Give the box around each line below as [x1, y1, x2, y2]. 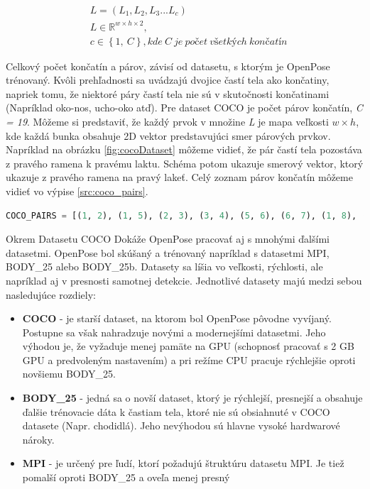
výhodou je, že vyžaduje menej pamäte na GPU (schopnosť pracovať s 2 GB [22, 339, 354, 353]
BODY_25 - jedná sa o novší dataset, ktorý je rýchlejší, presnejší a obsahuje [22, 390, 363, 405]
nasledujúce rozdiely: [6, 287, 96, 302]
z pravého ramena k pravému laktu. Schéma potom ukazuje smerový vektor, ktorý [6, 155, 364, 170]
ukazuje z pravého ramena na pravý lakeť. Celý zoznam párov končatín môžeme [6, 170, 353, 185]
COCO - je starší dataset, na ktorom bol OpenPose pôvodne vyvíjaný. [22, 311, 332, 326]
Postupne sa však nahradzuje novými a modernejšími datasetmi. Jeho [22, 324, 326, 339]
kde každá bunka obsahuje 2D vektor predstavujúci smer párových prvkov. [6, 128, 331, 143]
